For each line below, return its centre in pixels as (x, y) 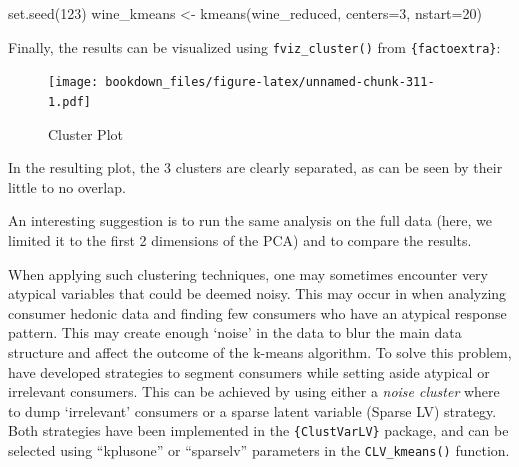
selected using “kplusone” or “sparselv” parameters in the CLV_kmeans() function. (259, 449)
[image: (73, 82)
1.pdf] (69, 101)
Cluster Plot (85, 133)
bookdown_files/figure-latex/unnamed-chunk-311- (270, 82)
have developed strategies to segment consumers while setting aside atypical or (249, 371)
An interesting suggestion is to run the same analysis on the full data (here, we (250, 220)
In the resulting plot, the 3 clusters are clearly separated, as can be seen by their (255, 167)
